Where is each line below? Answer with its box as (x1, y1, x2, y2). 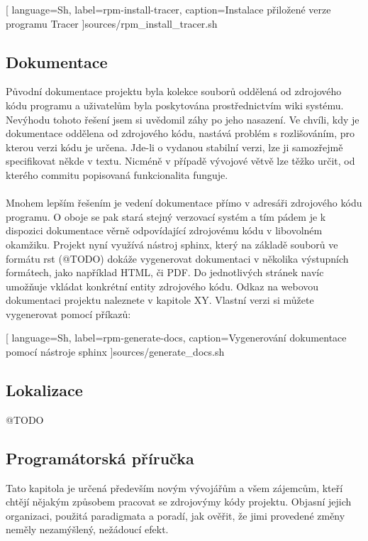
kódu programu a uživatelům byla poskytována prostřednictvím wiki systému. (6, 97, 344, 112)
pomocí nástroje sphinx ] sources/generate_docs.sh (6, 344, 225, 359)
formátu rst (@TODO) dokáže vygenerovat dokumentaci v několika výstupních (6, 251, 349, 266)
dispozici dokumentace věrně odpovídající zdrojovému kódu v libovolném (6, 223, 323, 238)
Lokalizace (6, 379, 83, 401)
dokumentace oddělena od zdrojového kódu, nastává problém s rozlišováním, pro (6, 126, 355, 141)
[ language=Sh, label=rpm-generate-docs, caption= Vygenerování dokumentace (6, 330, 347, 345)
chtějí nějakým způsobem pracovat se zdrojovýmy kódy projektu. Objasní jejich (6, 494, 352, 509)
